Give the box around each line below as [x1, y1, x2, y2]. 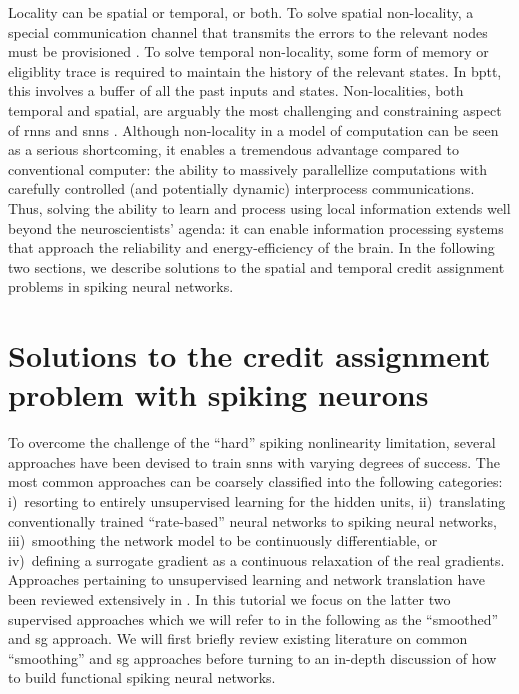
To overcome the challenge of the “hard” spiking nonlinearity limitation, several [8, 432, 496, 453]
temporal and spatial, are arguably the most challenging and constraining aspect [8, 99, 502, 120]
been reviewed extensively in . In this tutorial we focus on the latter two [8, 588, 451, 609]
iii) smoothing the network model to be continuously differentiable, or [8, 530, 438, 551]
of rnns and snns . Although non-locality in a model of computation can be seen [8, 119, 499, 140]
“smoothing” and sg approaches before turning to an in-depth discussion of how [8, 647, 497, 668]
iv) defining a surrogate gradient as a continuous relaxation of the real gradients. [8, 549, 505, 570]
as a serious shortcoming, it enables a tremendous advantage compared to [8, 139, 459, 160]
